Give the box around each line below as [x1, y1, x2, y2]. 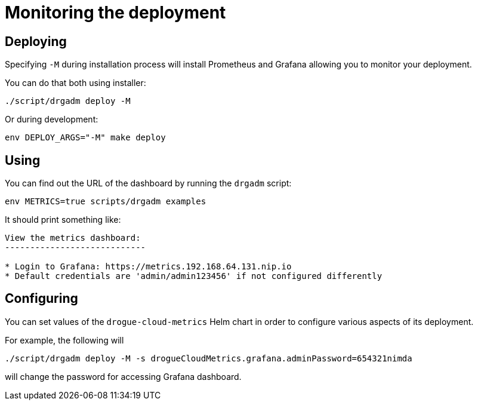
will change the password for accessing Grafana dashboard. [5, 371, 242, 382]
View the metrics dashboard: [5, 233, 141, 243]
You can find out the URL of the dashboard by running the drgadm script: [5, 178, 292, 189]
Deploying [5, 33, 67, 49]
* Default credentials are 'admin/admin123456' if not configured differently [5, 271, 383, 281]
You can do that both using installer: [5, 78, 146, 88]
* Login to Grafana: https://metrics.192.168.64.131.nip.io [5, 262, 292, 272]
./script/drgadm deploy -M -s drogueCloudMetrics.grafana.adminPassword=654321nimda [5, 353, 412, 363]
